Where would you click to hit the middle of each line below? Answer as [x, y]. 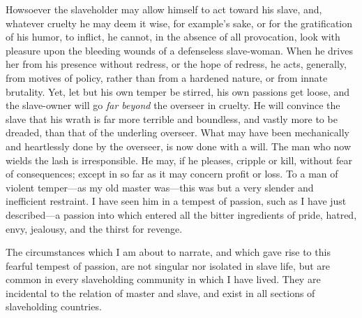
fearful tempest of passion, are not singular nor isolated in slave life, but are [168, 265]
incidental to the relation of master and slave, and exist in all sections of [160, 292]
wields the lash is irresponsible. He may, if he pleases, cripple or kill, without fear [179, 160]
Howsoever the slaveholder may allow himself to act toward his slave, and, [164, 9]
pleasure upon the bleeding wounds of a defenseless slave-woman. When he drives [179, 50]
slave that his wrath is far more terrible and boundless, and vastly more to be [172, 118]
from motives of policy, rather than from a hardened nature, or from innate [167, 77]
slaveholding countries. [54, 306]
